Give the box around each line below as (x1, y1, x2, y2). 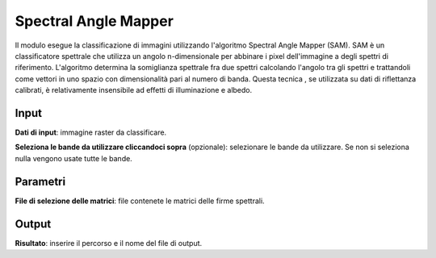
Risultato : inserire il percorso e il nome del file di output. (15, 238, 203, 248)
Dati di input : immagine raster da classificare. (15, 127, 167, 137)
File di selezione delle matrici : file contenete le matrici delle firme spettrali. (15, 196, 266, 206)
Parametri (15, 174, 66, 189)
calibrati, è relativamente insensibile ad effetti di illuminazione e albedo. (15, 85, 253, 95)
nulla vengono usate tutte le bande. (15, 153, 132, 163)
